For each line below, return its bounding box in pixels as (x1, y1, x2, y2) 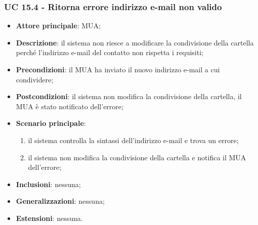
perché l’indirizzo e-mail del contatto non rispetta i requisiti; (16, 47, 203, 58)
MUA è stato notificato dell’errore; (16, 101, 123, 111)
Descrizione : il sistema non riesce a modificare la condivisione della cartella (16, 37, 254, 48)
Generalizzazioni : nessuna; (16, 196, 105, 206)
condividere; (16, 74, 54, 84)
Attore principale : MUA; (16, 20, 101, 31)
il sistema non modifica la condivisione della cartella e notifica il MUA (28, 152, 246, 162)
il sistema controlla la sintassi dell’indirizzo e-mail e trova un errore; (28, 134, 239, 145)
